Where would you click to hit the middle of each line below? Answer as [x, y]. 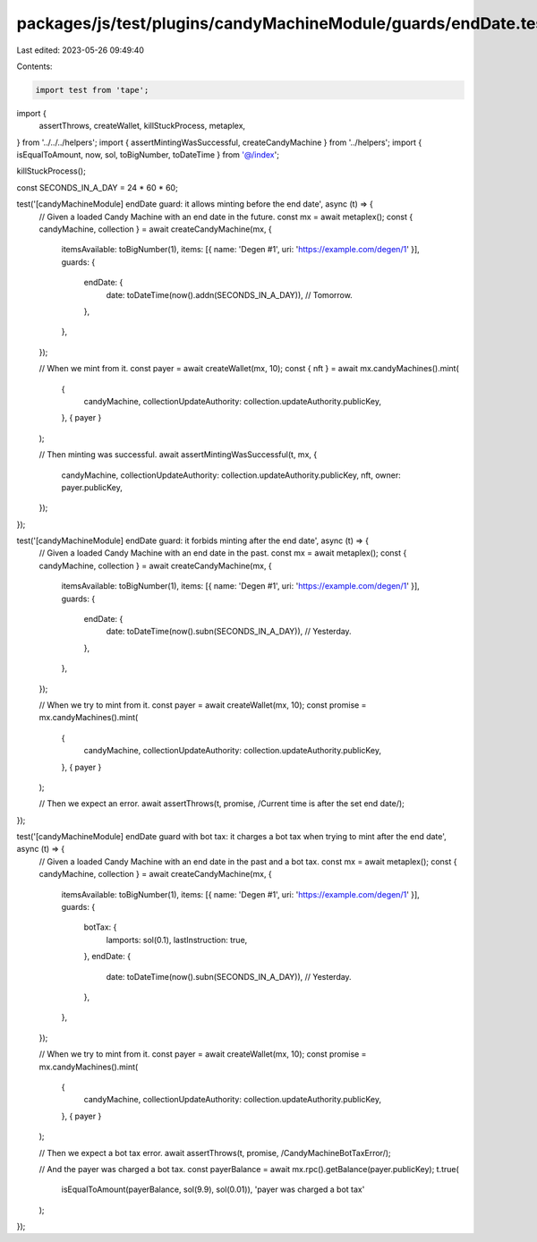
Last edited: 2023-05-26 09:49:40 [81, 50]
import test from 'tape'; [92, 90]
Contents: [34, 66]
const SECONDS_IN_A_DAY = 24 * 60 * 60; [97, 187]
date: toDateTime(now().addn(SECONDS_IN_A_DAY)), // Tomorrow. [229, 294]
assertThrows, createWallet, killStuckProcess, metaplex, [142, 126]
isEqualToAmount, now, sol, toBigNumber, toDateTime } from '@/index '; [148, 155]
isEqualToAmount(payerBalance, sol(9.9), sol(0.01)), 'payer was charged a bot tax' [213, 1189]
